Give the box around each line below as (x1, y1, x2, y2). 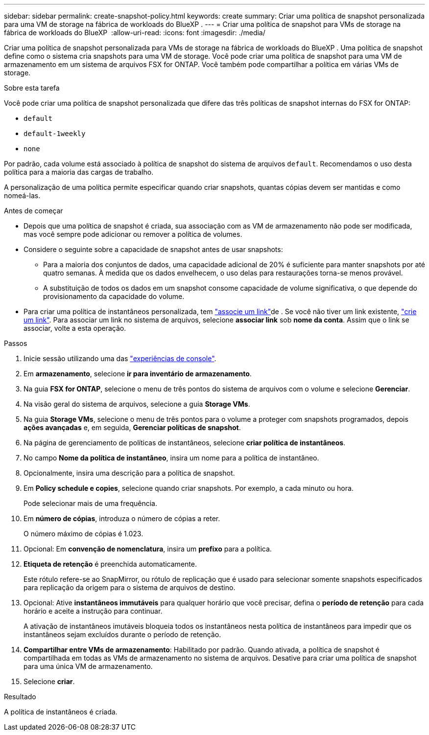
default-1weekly (24, 130, 86, 138)
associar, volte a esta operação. (24, 324, 126, 332)
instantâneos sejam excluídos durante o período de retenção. (24, 630, 221, 639)
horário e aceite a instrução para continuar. (24, 607, 163, 615)
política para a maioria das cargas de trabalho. (4, 168, 154, 176)
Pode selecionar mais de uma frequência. (24, 499, 157, 507)
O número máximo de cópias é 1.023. (24, 529, 143, 538)
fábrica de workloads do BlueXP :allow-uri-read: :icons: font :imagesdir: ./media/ (4, 28, 265, 37)
